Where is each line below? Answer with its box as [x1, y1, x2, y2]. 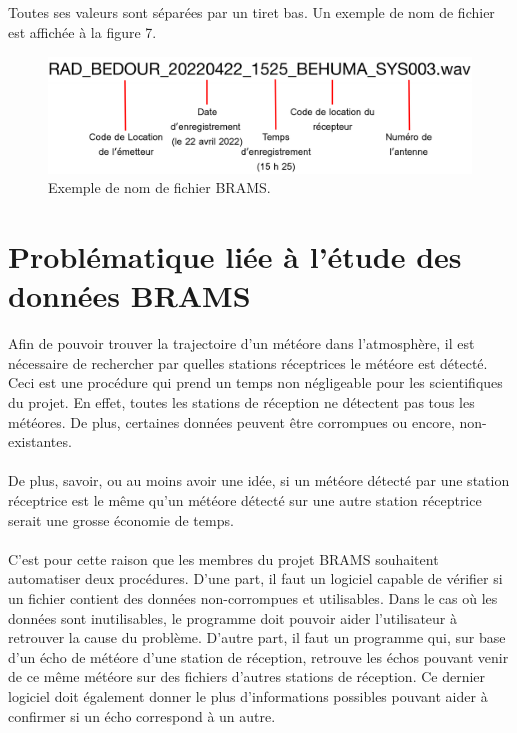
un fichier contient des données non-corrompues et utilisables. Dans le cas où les [8, 588, 498, 608]
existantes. [8, 431, 72, 452]
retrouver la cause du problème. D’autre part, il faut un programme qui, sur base [8, 627, 506, 648]
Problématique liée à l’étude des [8, 236, 462, 277]
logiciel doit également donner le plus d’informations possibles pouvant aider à [8, 685, 488, 706]
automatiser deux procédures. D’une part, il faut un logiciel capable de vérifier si [8, 568, 503, 589]
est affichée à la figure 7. [8, 21, 157, 42]
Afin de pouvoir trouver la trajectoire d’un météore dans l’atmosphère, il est [8, 333, 475, 354]
